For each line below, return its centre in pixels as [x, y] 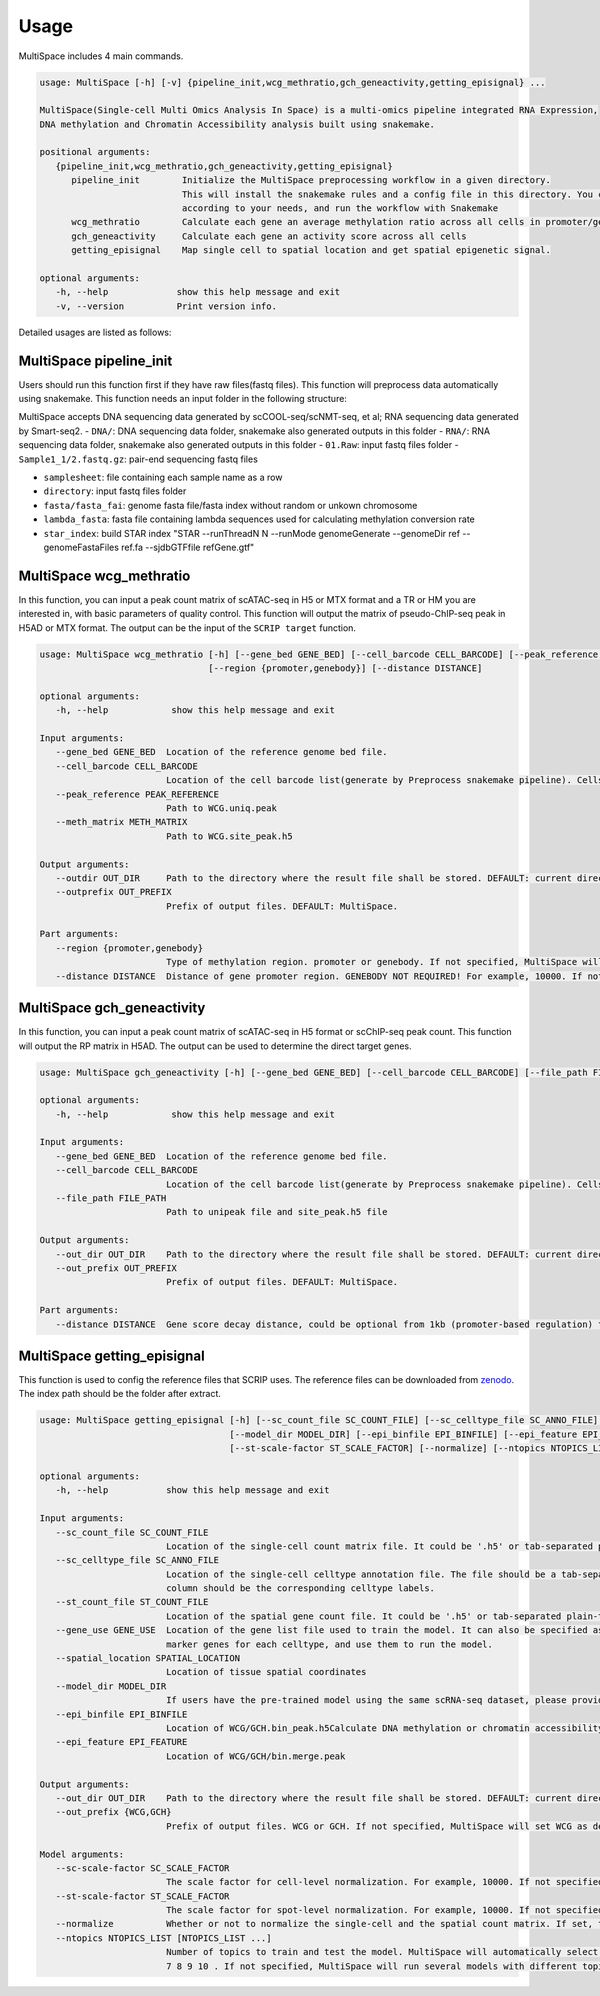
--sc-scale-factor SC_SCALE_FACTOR [142, 1868]
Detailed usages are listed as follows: [95, 332]
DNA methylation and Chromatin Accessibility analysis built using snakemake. [237, 124]
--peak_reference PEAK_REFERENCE [137, 794]
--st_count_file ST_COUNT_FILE [132, 1602]
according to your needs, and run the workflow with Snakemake [340, 208]
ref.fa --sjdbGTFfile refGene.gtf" [188, 547]
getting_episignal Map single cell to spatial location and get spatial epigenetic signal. [311, 250]
